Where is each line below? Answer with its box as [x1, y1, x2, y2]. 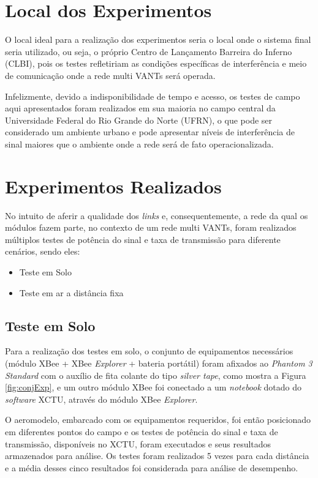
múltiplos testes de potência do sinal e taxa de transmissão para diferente [5, 233, 281, 245]
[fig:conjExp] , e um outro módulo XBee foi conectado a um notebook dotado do [5, 381, 302, 394]
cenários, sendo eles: [5, 245, 80, 258]
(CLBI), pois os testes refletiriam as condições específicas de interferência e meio [5, 57, 307, 70]
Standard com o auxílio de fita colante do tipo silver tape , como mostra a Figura [5, 368, 306, 381]
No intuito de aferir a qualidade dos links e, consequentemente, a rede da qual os [5, 209, 308, 222]
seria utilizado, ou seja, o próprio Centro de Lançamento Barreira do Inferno [5, 45, 292, 58]
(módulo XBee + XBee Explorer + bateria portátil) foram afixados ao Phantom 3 [5, 356, 312, 369]
